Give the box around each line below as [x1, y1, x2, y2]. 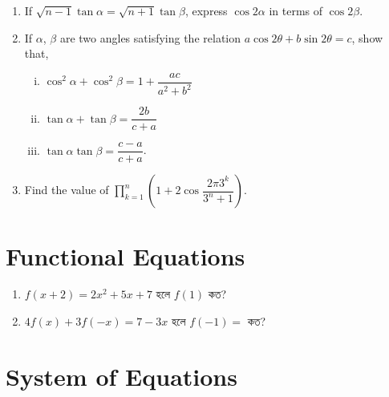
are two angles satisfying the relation [59, 29, 241, 46]
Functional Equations [6, 239, 245, 272]
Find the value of [24, 181, 109, 198]
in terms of [269, 2, 323, 18]
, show [351, 29, 383, 46]
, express [184, 2, 228, 18]
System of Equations [6, 359, 237, 392]
